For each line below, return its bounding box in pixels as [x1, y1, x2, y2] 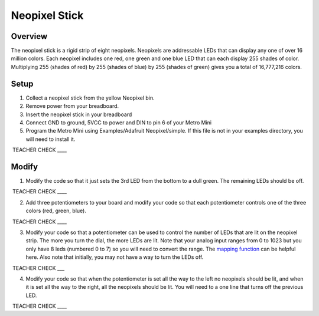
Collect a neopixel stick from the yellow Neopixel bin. [25, 94, 155, 101]
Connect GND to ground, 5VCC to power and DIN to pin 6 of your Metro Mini [25, 119, 212, 126]
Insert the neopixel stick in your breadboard [25, 111, 132, 118]
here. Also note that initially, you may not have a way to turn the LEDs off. [25, 254, 204, 261]
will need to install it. [25, 136, 76, 143]
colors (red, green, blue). [25, 207, 87, 215]
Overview [11, 31, 48, 41]
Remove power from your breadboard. [25, 103, 119, 110]
